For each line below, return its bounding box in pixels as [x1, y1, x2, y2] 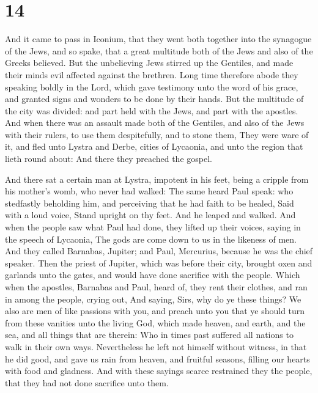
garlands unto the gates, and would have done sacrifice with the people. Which [5, 268, 300, 281]
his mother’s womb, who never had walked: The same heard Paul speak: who [5, 185, 294, 197]
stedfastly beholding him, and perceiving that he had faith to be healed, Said [5, 196, 294, 209]
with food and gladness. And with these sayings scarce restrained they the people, [5, 364, 312, 377]
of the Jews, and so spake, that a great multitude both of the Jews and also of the [5, 44, 313, 57]
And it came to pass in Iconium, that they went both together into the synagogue [5, 32, 312, 45]
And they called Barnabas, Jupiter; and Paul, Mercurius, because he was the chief [5, 244, 313, 257]
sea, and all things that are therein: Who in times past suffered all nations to [5, 328, 294, 341]
